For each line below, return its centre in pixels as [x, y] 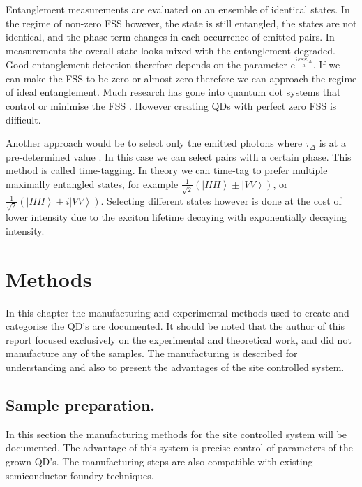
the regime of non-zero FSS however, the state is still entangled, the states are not [181, 23]
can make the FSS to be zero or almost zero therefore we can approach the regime [181, 78]
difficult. [23, 119]
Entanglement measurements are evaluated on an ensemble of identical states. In [178, 9]
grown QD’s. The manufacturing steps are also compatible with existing [159, 461]
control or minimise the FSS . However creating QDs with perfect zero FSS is [171, 105]
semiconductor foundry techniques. [80, 475]
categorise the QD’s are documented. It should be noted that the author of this [175, 326]
